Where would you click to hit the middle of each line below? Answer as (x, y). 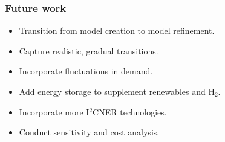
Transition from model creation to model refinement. (117, 31)
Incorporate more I (54, 111)
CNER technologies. (130, 111)
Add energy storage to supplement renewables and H (117, 91)
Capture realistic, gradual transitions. (89, 50)
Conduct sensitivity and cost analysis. (89, 132)
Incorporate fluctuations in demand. (86, 71)
